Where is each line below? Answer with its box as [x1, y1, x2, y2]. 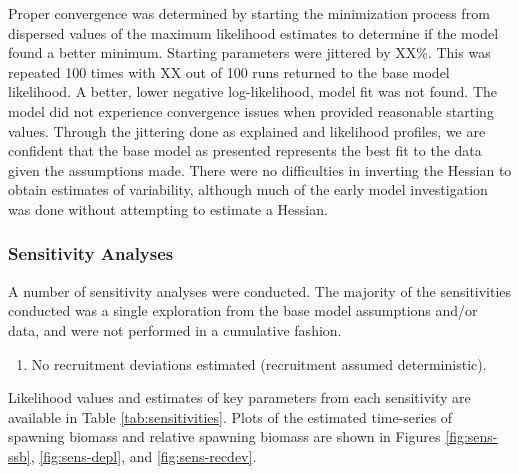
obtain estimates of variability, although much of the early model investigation [8, 179, 488, 200]
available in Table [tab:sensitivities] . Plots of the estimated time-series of [8, 406, 453, 427]
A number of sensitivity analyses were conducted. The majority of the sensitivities [8, 280, 512, 301]
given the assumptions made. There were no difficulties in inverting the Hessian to [8, 159, 512, 180]
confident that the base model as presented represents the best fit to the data [8, 140, 482, 161]
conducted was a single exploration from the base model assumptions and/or [8, 300, 478, 321]
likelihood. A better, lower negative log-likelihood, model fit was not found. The [8, 81, 498, 102]
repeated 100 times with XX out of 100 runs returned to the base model [8, 61, 450, 82]
